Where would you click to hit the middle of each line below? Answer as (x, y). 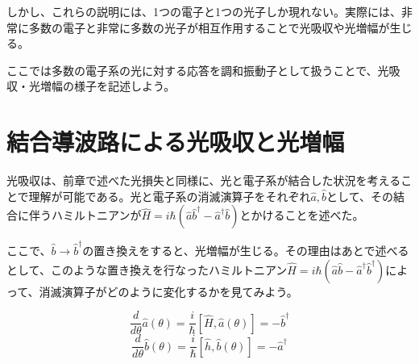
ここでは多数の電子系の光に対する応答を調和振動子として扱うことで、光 (198, 70)
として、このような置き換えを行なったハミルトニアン (147, 269)
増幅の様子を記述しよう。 (108, 86)
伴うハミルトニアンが (85, 215)
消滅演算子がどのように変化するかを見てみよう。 (168, 291)
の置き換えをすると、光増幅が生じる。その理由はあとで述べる (246, 250)
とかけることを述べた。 (302, 215)
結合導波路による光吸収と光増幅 (176, 142)
